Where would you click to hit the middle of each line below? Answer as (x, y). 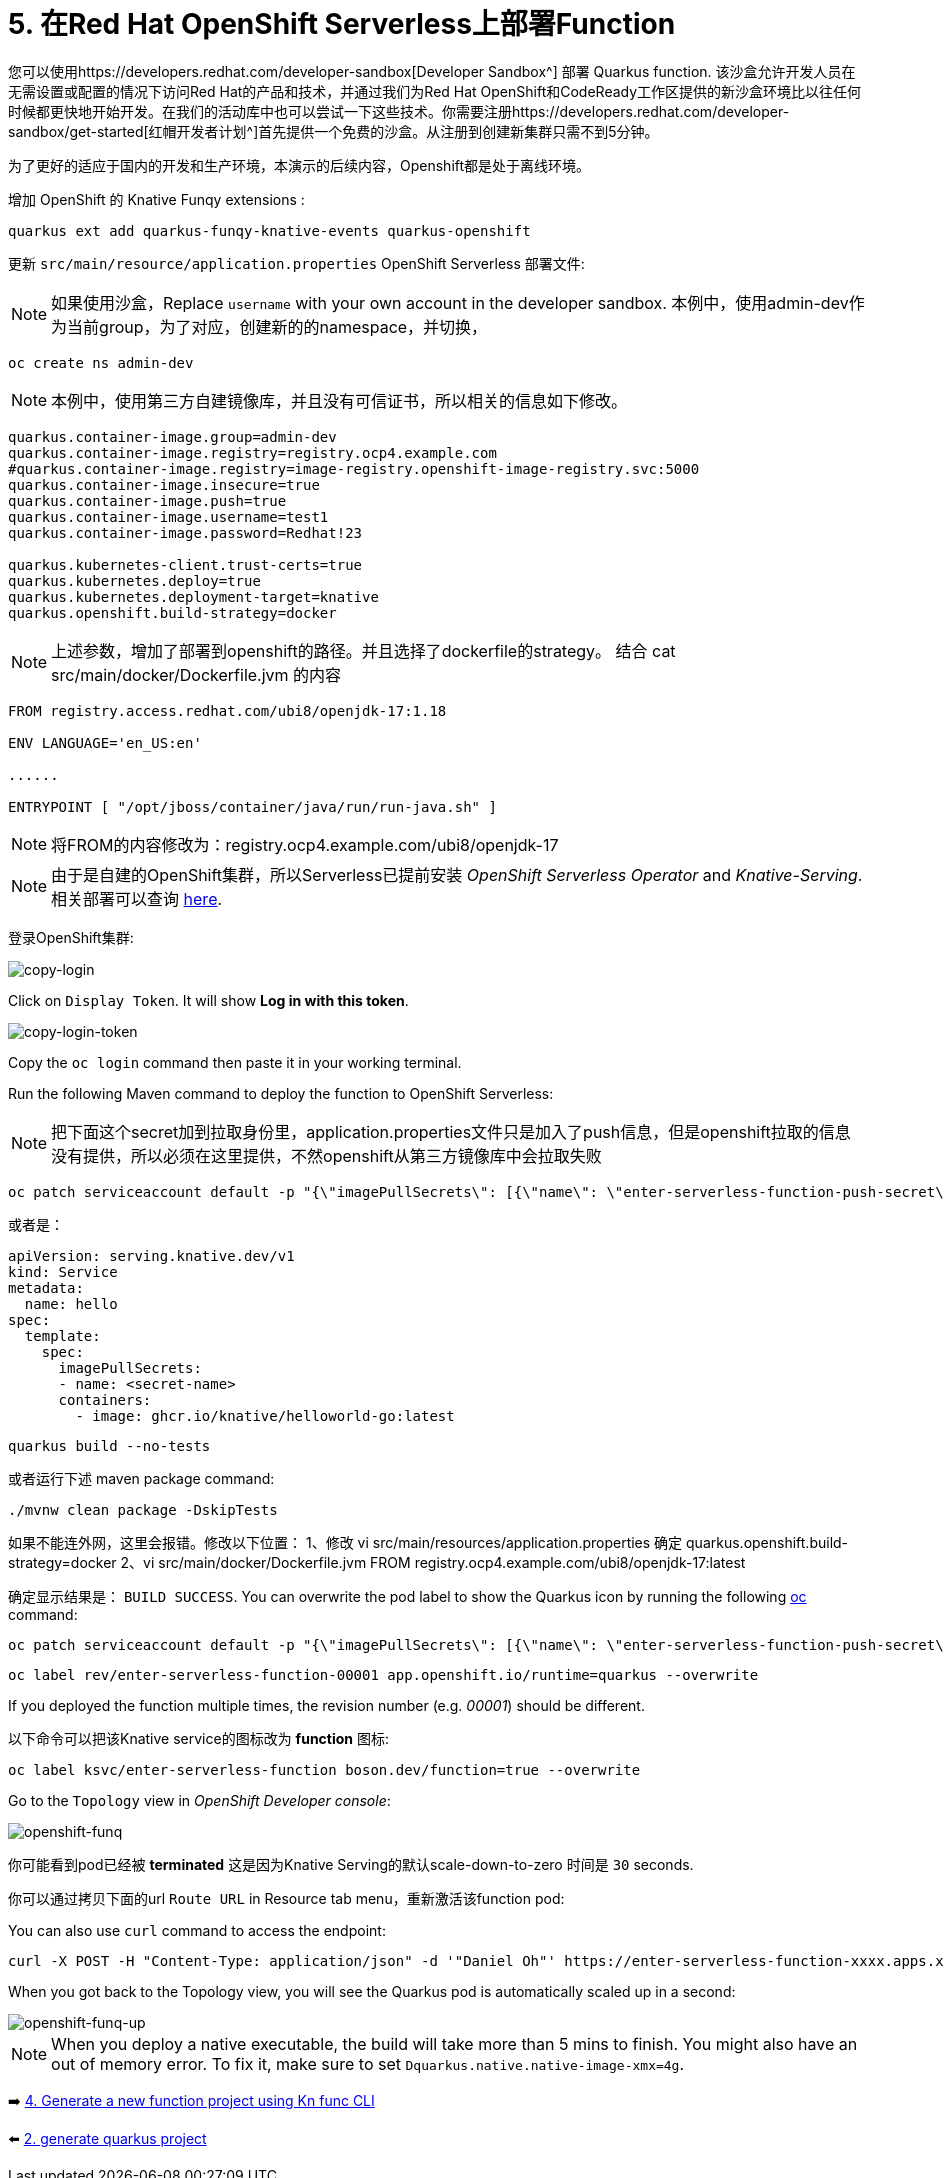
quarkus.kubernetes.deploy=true (134, 580)
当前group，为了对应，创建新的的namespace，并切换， (277, 326)
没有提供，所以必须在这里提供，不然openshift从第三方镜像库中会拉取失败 (326, 1155)
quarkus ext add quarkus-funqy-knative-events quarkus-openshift (269, 230)
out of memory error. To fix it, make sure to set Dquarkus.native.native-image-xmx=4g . (368, 2063)
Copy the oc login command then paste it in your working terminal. (235, 1062)
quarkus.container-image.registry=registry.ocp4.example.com (252, 452)
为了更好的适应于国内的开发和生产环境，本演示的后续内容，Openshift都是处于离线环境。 (299, 165)
